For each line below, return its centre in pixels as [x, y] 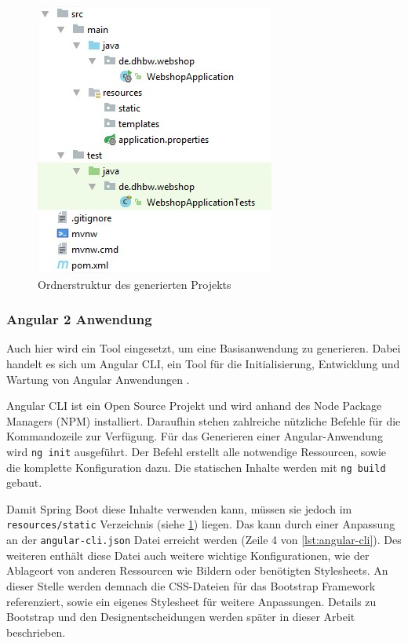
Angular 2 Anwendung [79, 319]
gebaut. [24, 482]
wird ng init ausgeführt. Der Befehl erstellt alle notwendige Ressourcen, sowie [197, 451]
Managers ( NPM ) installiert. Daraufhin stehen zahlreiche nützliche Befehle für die [204, 420]
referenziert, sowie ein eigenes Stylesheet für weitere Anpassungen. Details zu [191, 601]
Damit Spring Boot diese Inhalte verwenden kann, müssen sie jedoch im [179, 508]
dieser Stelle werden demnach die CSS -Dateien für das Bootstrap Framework [191, 585]
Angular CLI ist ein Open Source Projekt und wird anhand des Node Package [194, 406]
